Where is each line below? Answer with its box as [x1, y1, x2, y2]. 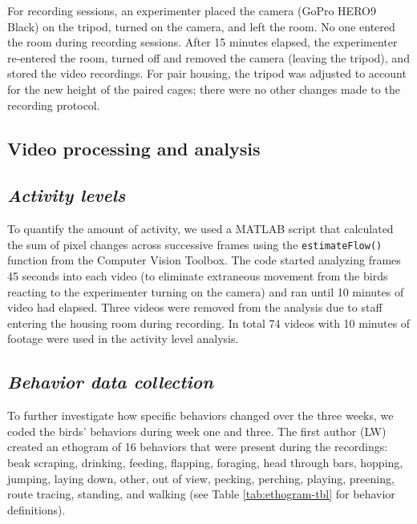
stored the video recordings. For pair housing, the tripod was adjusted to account [7, 65, 407, 82]
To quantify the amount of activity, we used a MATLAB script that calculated [7, 220, 394, 237]
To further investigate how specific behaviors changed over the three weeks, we [7, 407, 394, 424]
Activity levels [7, 183, 126, 208]
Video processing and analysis [7, 135, 261, 160]
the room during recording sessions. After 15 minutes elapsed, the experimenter [7, 34, 398, 50]
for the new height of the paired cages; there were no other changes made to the [7, 80, 400, 97]
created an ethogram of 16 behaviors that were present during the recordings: [7, 438, 388, 455]
